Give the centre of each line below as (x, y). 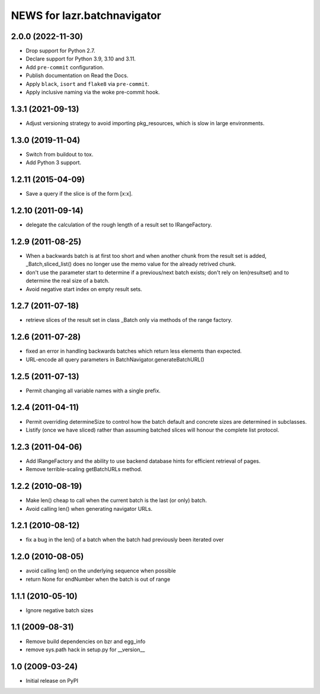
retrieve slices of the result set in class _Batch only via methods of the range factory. (129, 320)
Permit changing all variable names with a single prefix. (93, 391)
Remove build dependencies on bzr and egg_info (86, 641)
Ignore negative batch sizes (60, 610)
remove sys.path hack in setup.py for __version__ (85, 650)
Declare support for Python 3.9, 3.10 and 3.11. (81, 59)
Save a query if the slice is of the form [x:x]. (79, 194)
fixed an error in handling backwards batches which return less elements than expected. (134, 351)
